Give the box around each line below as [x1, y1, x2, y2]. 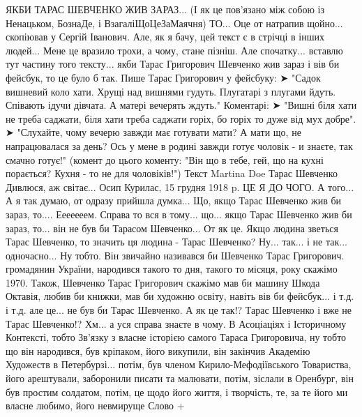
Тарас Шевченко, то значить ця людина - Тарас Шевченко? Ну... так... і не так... [6, 234, 347, 249]
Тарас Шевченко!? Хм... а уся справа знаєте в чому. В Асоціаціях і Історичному [6, 316, 347, 331]
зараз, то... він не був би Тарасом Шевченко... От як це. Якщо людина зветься [6, 220, 338, 235]
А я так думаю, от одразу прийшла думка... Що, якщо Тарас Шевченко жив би [6, 193, 342, 208]
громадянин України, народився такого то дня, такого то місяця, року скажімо [6, 261, 338, 276]
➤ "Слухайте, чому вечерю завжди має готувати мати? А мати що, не [6, 125, 301, 139]
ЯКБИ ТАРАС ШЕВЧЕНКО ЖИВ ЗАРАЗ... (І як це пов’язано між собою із [6, 2, 324, 16]
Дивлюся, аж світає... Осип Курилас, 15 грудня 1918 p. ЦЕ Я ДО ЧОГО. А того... [6, 179, 354, 194]
